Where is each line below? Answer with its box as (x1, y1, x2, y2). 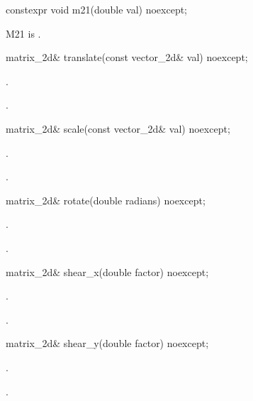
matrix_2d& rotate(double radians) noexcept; (6, 192, 206, 207)
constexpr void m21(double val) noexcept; (6, 2, 188, 16)
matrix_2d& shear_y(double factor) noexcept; (6, 336, 209, 351)
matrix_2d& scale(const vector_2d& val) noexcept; (6, 121, 230, 136)
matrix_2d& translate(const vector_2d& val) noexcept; (6, 50, 248, 65)
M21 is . (6, 26, 41, 40)
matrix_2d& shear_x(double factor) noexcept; (6, 264, 209, 279)
